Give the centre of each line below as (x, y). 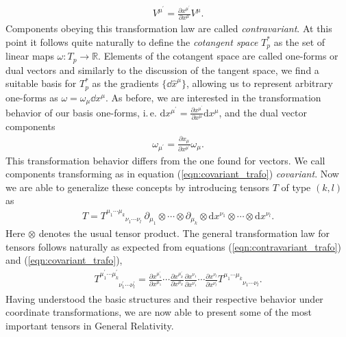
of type (296, 187)
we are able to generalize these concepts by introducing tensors (138, 187)
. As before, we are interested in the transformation (213, 97)
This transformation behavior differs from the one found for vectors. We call (165, 160)
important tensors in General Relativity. (90, 325)
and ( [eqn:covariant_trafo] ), (64, 260)
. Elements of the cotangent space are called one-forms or (218, 56)
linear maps (30, 56)
